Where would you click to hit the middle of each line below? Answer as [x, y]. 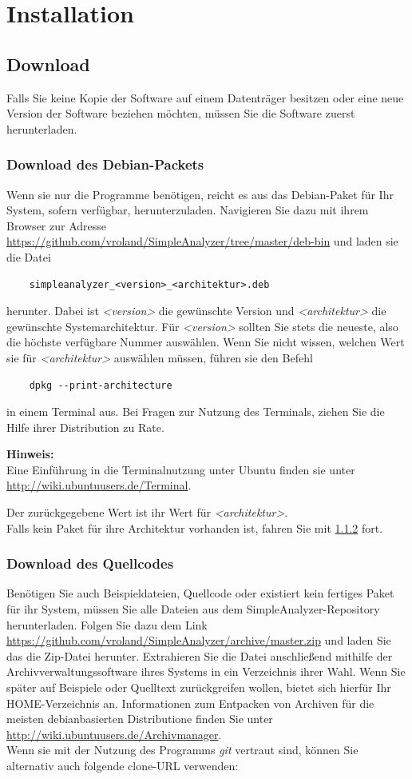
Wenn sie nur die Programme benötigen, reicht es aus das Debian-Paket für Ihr [200, 194]
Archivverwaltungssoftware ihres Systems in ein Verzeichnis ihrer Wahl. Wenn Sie [206, 671]
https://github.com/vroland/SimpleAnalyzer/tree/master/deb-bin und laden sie [202, 241]
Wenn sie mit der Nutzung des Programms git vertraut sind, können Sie [182, 750]
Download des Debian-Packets [105, 164]
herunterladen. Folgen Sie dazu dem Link [107, 624]
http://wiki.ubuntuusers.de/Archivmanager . [114, 734]
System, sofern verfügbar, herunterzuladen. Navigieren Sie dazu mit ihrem [188, 210]
